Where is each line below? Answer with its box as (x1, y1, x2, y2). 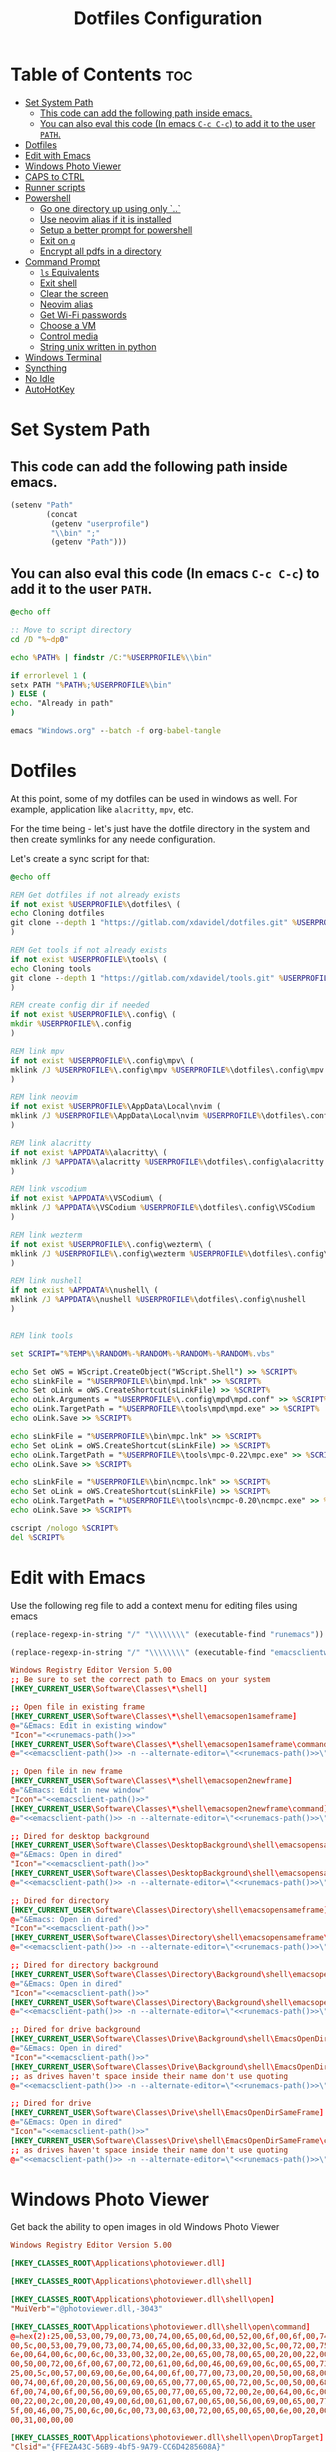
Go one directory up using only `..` (39, 202, 182, 214)
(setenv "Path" (10, 500, 74, 510)
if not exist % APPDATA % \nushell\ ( (10, 1285, 159, 1296)
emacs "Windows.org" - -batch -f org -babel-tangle (10, 726, 222, 736)
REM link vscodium (10, 1184, 87, 1194)
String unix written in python (39, 340, 157, 352)
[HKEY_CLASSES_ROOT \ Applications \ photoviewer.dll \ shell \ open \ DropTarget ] (10, 2433, 325, 2443)
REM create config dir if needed (10, 1000, 150, 1011)
